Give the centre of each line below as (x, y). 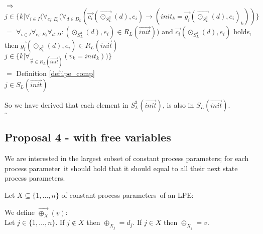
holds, (243, 31)
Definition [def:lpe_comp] (55, 73)
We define (20, 212)
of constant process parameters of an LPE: (127, 194)
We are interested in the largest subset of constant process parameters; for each (127, 158)
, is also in (178, 104)
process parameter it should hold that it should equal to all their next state (121, 168)
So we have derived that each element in (67, 104)
